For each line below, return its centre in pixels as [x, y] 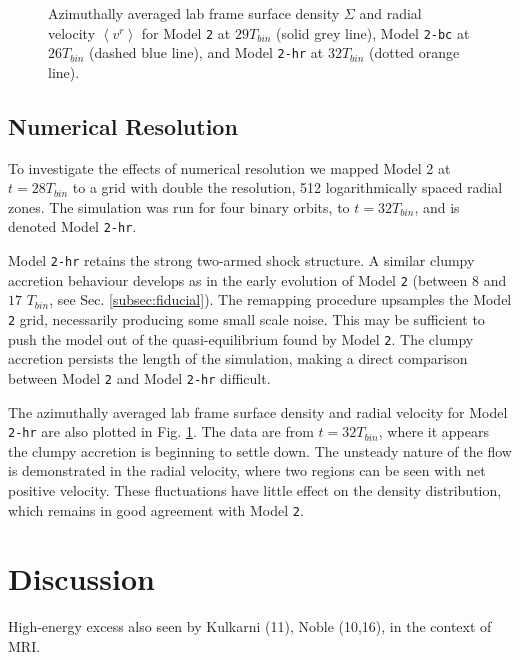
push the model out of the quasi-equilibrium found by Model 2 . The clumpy [241, 338]
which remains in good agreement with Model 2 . [156, 509]
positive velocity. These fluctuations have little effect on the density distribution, [255, 490]
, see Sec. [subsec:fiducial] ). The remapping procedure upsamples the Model [280, 299]
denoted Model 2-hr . [72, 226]
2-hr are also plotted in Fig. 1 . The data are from [161, 431]
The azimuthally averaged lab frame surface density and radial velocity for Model [258, 411]
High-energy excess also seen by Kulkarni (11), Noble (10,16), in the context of [250, 626]
